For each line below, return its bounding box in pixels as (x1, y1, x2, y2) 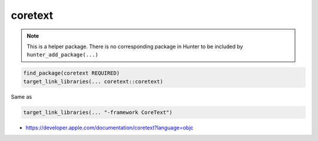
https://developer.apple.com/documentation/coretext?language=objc (25, 124, 194, 131)
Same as (11, 93, 32, 100)
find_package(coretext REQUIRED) (23, 70, 120, 76)
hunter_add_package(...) (26, 52, 98, 58)
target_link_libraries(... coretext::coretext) (23, 78, 163, 85)
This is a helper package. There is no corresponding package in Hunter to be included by (26, 43, 243, 50)
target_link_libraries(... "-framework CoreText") (23, 109, 173, 116)
